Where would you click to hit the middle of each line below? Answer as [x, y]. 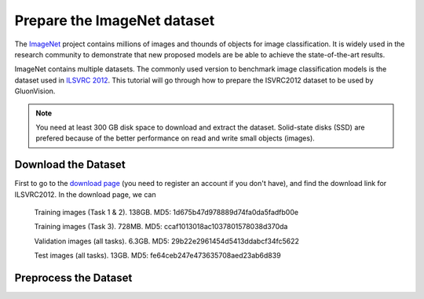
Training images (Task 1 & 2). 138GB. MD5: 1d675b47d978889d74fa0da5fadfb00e [166, 212]
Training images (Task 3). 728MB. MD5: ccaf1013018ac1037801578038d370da [161, 227]
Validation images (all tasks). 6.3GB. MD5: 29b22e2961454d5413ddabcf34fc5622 [167, 241]
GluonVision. [35, 91]
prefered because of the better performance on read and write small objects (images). [175, 138]
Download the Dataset [70, 165]
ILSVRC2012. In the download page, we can [85, 194]
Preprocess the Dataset [73, 277]
